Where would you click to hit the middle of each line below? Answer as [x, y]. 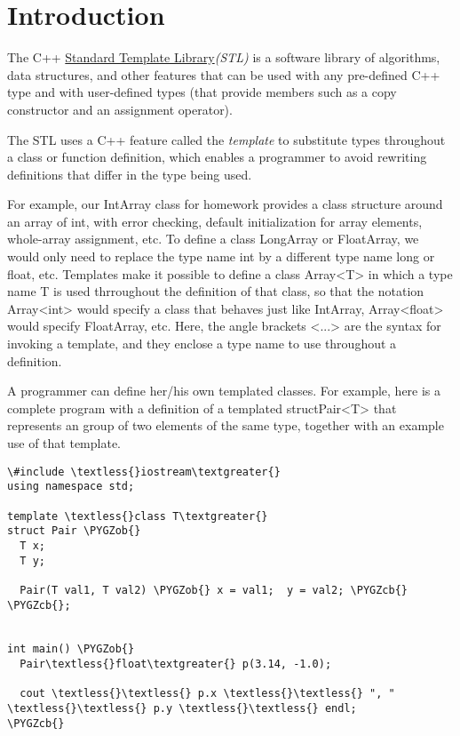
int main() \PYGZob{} [71, 649]
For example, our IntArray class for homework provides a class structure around [225, 204]
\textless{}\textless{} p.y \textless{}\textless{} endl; [182, 709]
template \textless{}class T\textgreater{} [138, 516]
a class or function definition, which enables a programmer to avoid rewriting [217, 157]
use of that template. [64, 443]
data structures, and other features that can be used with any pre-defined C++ [224, 74]
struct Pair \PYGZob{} [74, 531]
